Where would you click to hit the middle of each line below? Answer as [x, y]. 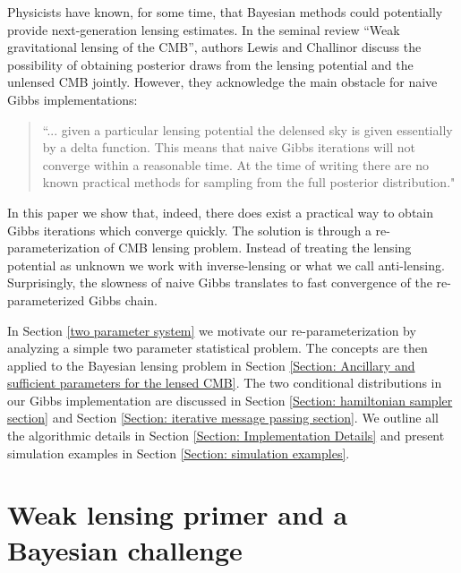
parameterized [46, 299]
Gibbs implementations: [73, 99]
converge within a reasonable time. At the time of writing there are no [235, 164]
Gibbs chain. [123, 299]
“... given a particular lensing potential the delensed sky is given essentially [248, 129]
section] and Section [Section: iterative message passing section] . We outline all [223, 418]
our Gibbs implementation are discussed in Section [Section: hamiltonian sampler [230, 400]
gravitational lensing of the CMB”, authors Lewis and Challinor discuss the [214, 47]
